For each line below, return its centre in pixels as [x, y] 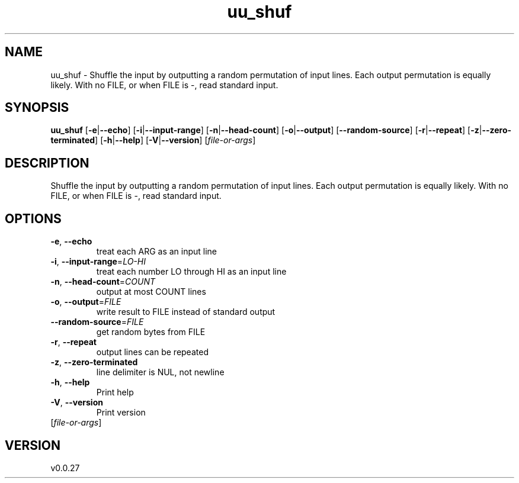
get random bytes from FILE [151, 332]
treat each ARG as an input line [157, 252]
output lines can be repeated [152, 352]
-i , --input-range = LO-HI [98, 262]
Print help [115, 392]
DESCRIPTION [47, 163]
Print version [121, 413]
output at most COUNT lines [151, 292]
